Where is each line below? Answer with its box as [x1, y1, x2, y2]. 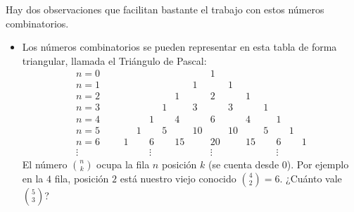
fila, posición [54, 170, 109, 185]
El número [22, 156, 68, 171]
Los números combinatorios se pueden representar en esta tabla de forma [22, 39, 337, 54]
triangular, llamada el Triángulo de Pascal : [22, 53, 207, 68]
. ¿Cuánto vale [279, 170, 342, 185]
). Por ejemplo [286, 156, 349, 171]
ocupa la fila [96, 156, 150, 171]
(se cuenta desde [208, 156, 279, 171]
